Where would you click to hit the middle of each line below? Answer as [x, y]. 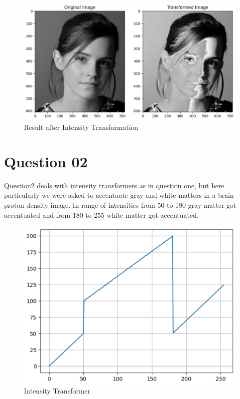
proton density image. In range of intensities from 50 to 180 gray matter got [120, 204]
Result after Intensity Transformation [81, 127]
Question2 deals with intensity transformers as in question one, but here [114, 185]
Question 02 [46, 161]
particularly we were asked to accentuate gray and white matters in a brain [119, 195]
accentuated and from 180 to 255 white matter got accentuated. [101, 214]
